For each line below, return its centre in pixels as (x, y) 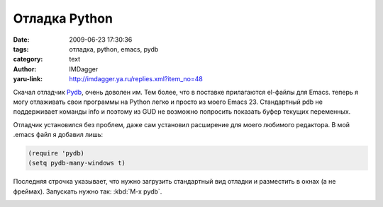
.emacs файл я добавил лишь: (58, 135)
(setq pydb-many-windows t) (77, 163)
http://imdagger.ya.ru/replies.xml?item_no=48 (136, 79)
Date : (21, 40)
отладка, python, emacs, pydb (114, 49)
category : (28, 59)
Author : (25, 69)
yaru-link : (28, 79)
